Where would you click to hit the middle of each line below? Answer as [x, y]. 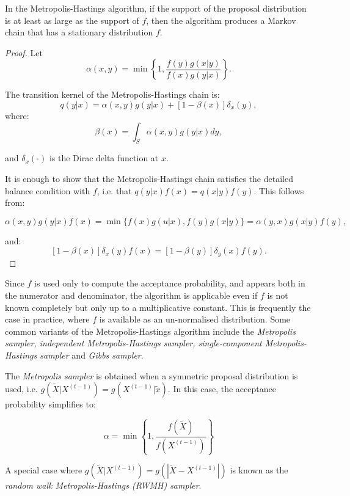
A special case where [44, 470]
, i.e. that [114, 190]
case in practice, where [47, 319]
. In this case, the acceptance [222, 389]
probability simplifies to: [50, 404]
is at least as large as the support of [72, 20]
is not [278, 295]
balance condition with [48, 190]
